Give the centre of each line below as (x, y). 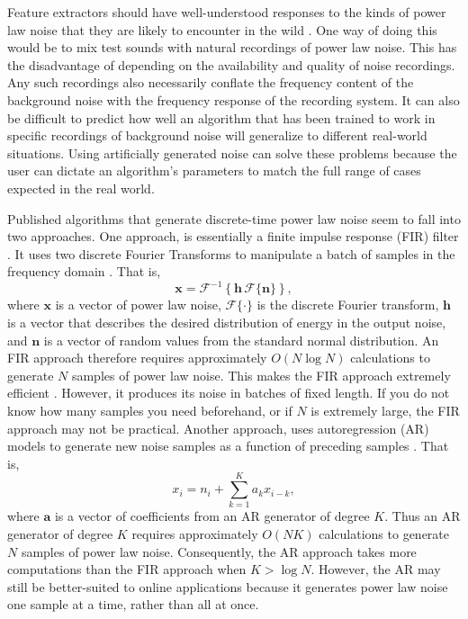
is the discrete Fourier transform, (348, 305)
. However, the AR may (376, 569)
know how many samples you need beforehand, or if (150, 410)
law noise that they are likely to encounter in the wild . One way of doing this (222, 29)
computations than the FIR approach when (127, 569)
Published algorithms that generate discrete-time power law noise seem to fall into (234, 218)
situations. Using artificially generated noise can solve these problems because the (232, 153)
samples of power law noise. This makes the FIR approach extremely (261, 375)
